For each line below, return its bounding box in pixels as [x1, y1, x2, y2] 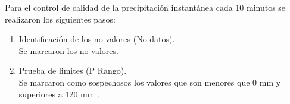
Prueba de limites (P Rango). [18, 64, 127, 77]
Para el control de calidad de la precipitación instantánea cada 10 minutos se [5, 1, 286, 13]
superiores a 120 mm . [18, 87, 99, 100]
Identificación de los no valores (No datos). [18, 33, 175, 45]
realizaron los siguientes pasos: [5, 12, 116, 25]
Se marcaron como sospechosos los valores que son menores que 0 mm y [18, 75, 281, 88]
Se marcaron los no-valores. [18, 44, 119, 56]
